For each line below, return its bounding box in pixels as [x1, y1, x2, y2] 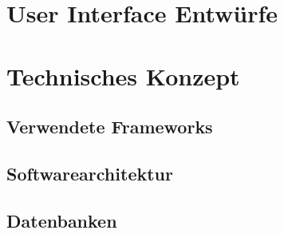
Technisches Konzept [6, 59, 240, 92]
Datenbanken [6, 208, 117, 232]
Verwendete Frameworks [6, 114, 213, 139]
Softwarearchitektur [6, 161, 173, 185]
